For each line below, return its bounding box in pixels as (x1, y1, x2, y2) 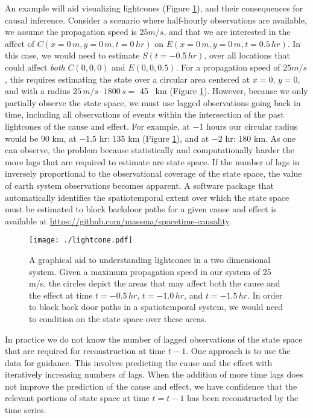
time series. (5, 404, 46, 416)
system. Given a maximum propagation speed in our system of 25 (29, 265, 271, 277)
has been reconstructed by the (187, 391, 299, 404)
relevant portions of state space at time (5, 391, 150, 404)
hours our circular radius (206, 119, 298, 132)
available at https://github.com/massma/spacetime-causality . (5, 214, 232, 227)
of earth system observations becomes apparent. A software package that (5, 179, 274, 191)
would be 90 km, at (5, 131, 77, 144)
